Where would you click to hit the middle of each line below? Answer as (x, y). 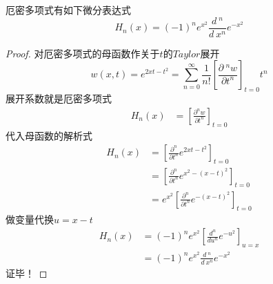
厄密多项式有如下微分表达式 (68, 10)
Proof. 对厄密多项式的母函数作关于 (83, 53)
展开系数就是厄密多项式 (59, 98)
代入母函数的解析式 (49, 135)
